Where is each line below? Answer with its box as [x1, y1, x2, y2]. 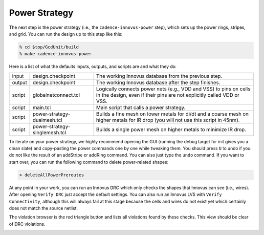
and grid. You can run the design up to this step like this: [9, 31, 123, 37]
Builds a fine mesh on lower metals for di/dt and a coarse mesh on [96, 110, 249, 117]
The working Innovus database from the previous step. [96, 72, 222, 79]
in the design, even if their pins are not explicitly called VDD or [96, 91, 240, 98]
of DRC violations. [9, 221, 45, 227]
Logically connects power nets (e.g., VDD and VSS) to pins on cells [96, 85, 251, 92]
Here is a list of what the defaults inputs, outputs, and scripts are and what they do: [9, 64, 177, 69]
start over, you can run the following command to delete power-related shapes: [9, 159, 169, 165]
